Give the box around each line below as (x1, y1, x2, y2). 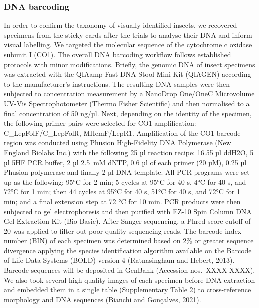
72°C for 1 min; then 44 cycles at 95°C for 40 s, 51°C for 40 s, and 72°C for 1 (4, 186, 240, 197)
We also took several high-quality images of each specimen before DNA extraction (4, 274, 255, 285)
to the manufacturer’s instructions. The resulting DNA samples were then (4, 78, 230, 89)
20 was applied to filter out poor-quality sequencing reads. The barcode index (4, 225, 242, 236)
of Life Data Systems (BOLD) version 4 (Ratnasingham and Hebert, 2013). (4, 255, 235, 265)
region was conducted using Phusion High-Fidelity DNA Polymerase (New (4, 137, 231, 148)
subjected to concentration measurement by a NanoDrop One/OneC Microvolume (4, 88, 255, 99)
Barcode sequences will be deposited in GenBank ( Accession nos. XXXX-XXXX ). (4, 265, 255, 275)
